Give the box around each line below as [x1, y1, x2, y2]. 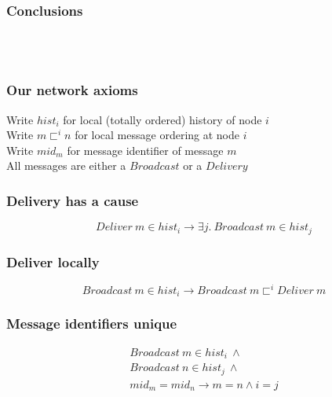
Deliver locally [6, 252, 100, 271]
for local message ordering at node [75, 127, 240, 143]
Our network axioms [6, 80, 138, 100]
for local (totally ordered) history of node [63, 111, 262, 127]
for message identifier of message [67, 142, 224, 158]
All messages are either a [6, 157, 126, 174]
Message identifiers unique [6, 314, 177, 333]
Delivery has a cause [6, 190, 139, 210]
